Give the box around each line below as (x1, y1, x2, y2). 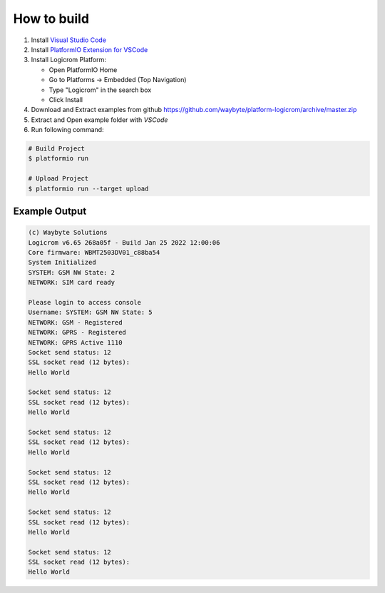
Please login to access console (28, 298, 142, 306)
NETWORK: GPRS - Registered (28, 328, 126, 337)
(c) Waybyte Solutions (28, 228, 108, 237)
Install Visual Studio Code (31, 36, 107, 44)
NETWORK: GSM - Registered (28, 318, 123, 326)
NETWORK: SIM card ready (28, 278, 115, 287)
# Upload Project (28, 175, 89, 183)
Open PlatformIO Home (48, 65, 118, 74)
